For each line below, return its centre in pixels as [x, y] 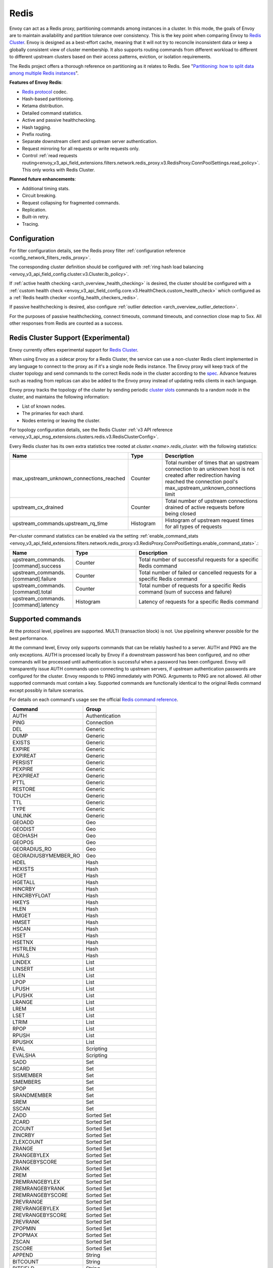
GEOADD [23, 823]
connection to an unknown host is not [210, 469]
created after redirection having [203, 475]
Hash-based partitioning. [48, 99]
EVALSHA [24, 1055]
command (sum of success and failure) [185, 592]
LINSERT [23, 969]
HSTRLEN [24, 949]
